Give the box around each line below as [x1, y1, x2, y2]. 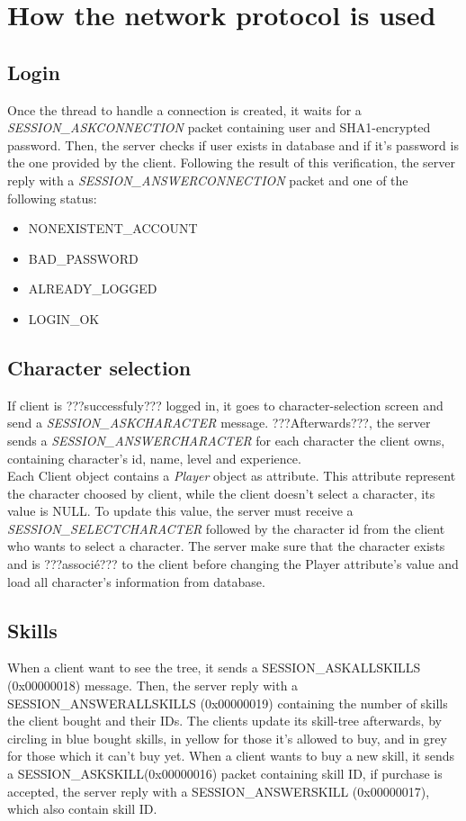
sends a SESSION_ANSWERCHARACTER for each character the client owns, [7, 430, 445, 449]
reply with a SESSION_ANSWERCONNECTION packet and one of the [7, 170, 408, 189]
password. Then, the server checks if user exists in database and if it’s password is [7, 135, 459, 154]
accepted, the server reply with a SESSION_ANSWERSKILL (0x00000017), [7, 781, 430, 800]
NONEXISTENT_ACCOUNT [28, 219, 198, 238]
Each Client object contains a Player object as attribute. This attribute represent [7, 466, 456, 485]
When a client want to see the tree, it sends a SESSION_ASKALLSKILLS [7, 658, 421, 677]
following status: [7, 188, 97, 207]
